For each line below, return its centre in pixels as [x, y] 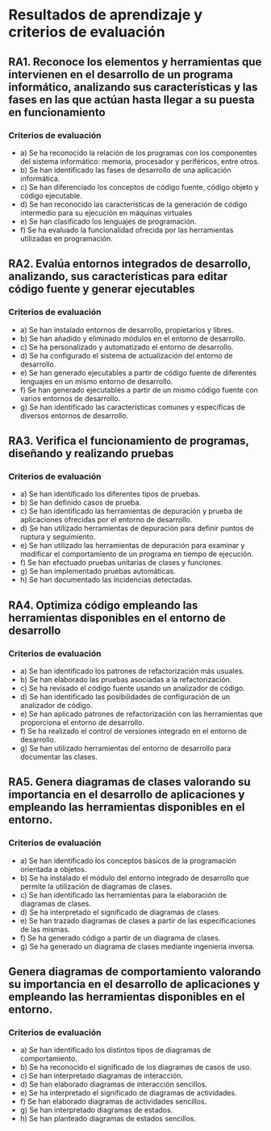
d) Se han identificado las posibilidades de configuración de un [125, 697]
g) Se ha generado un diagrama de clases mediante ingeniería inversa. [138, 946]
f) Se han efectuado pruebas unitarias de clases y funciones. [121, 563]
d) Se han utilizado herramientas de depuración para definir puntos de [137, 528]
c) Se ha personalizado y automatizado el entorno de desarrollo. [127, 347]
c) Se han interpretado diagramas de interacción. [102, 1076]
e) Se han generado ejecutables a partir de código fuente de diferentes [138, 372]
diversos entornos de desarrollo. [74, 415]
